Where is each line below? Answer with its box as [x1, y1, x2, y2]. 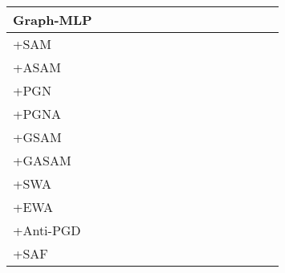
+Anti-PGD [13, 221, 81, 239]
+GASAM [13, 151, 71, 169]
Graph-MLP [13, 10, 92, 29]
